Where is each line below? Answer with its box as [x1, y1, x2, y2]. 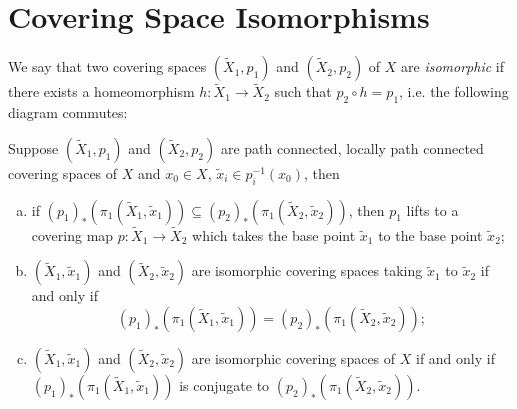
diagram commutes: [8, 102, 128, 123]
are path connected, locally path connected [220, 137, 484, 158]
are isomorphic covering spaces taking [191, 260, 423, 281]
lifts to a [406, 199, 459, 220]
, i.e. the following [399, 81, 509, 102]
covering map [31, 224, 114, 245]
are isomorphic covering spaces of [191, 347, 396, 368]
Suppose [8, 137, 59, 158]
